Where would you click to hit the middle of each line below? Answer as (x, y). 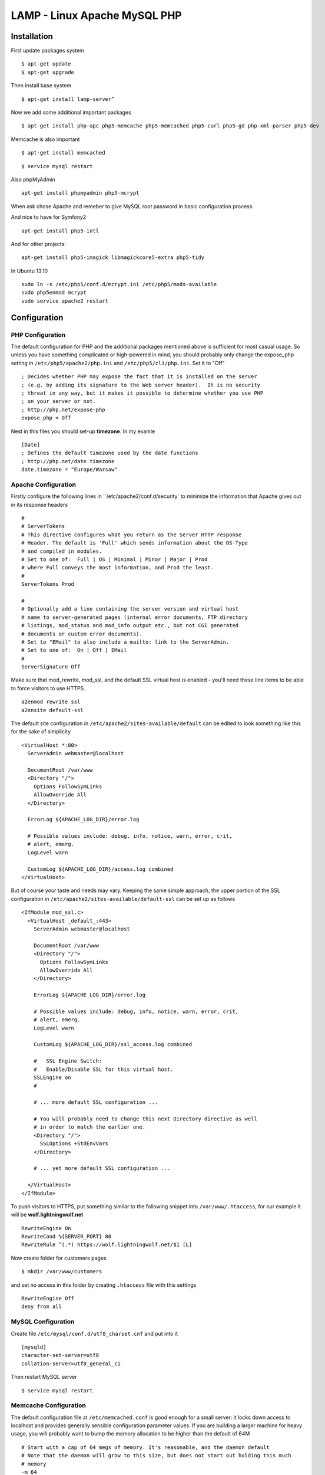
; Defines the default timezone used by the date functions (110, 453)
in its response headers (39, 504)
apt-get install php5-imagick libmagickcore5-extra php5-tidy (113, 258)
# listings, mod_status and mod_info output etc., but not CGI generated (130, 626)
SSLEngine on (52, 1078)
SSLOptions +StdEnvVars (74, 1144)
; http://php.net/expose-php (63, 409)
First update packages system (48, 51)
